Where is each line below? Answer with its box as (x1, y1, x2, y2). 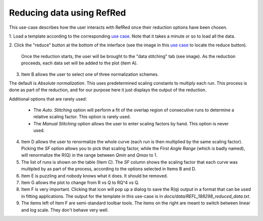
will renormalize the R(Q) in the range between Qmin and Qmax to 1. (21, 152, 158, 158)
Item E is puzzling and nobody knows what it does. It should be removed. (21, 173, 168, 179)
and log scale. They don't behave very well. (21, 207, 109, 213)
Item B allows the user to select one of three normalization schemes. (21, 71, 159, 77)
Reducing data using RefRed (9, 7, 126, 18)
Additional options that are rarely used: (9, 96, 87, 102)
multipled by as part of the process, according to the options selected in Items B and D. (21, 166, 196, 172)
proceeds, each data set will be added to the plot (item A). (21, 60, 138, 66)
